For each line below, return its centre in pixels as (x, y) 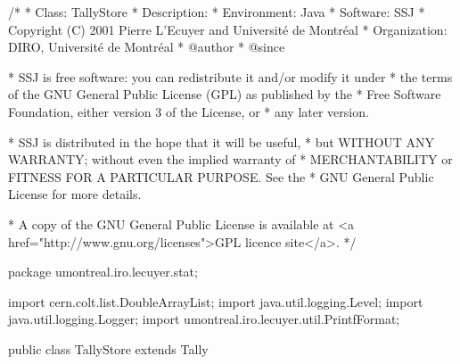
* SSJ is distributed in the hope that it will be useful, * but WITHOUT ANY (222, 141)
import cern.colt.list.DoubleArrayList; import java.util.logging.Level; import (216, 301)
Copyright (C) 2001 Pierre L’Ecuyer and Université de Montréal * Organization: (228, 29)
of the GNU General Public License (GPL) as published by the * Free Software (225, 94)
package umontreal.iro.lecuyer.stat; (103, 272)
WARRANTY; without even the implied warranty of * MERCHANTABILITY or (230, 159)
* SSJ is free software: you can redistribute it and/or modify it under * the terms (230, 76)
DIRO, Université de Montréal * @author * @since (147, 47)
